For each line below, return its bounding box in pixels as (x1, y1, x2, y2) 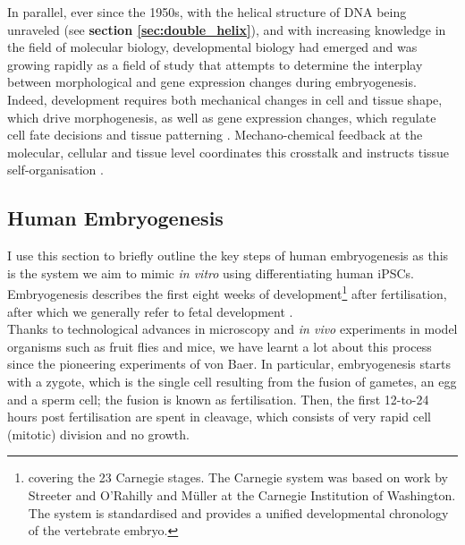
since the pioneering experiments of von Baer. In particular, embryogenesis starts (7, 354, 451, 373)
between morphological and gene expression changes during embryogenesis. (7, 72, 417, 91)
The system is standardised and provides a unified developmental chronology (28, 503, 449, 522)
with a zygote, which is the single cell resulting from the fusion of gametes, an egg (7, 371, 457, 390)
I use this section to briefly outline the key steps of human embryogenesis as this (7, 246, 449, 265)
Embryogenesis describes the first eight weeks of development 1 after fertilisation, (7, 282, 447, 302)
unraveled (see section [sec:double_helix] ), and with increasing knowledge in (7, 20, 446, 38)
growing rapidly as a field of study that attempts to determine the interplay (7, 55, 423, 73)
